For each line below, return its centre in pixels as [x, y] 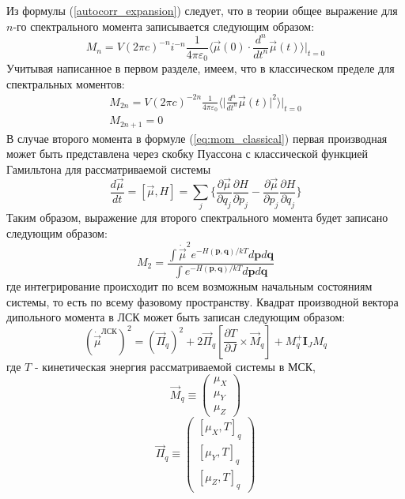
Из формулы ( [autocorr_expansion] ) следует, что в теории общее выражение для [202, 10]
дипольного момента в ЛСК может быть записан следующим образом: [176, 317]
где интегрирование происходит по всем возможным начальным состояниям [189, 286]
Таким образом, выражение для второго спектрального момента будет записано [197, 218]
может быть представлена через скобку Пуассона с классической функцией [187, 154]
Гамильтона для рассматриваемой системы [109, 169]
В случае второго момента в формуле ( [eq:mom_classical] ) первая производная [197, 138]
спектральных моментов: [66, 83]
